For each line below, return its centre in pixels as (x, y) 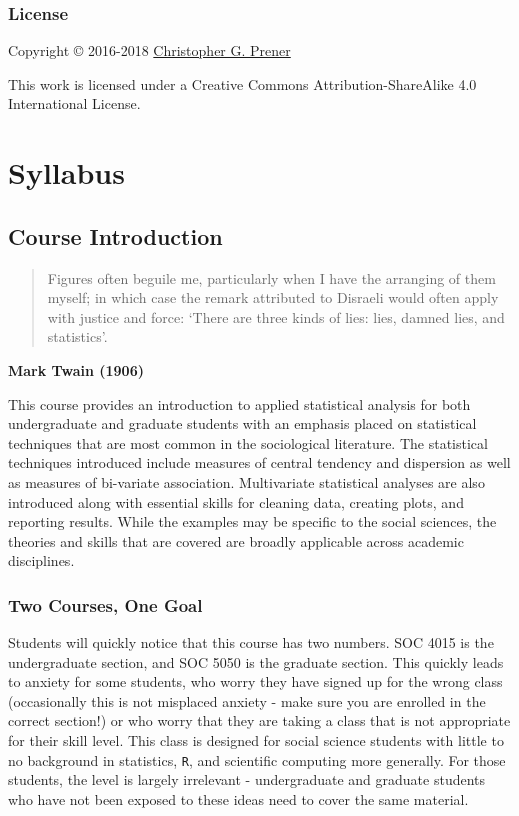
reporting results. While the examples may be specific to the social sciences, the (252, 521)
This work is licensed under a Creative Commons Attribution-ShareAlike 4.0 (242, 83)
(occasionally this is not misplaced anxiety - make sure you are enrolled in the (247, 700)
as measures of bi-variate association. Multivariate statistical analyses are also (246, 481)
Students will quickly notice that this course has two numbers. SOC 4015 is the (251, 642)
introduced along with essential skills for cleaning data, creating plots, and (236, 501)
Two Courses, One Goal (105, 604)
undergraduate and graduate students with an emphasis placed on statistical (242, 423)
